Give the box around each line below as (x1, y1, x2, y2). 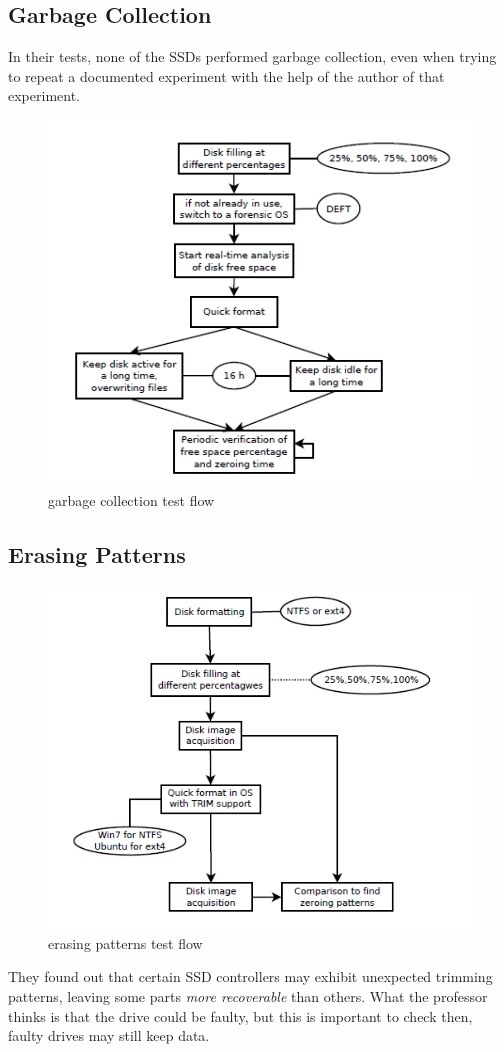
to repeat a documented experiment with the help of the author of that (8, 65, 445, 86)
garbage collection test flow (48, 490, 215, 511)
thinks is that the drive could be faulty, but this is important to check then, (8, 1005, 473, 1026)
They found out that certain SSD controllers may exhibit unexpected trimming (8, 966, 493, 987)
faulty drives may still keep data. (8, 1025, 210, 1046)
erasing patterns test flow (48, 932, 203, 953)
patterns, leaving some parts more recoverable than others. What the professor (8, 985, 488, 1006)
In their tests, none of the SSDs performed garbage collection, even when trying (8, 46, 497, 67)
